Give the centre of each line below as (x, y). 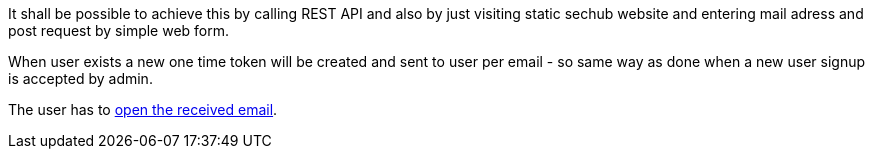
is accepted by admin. (80, 78)
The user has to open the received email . (143, 109)
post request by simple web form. (119, 30)
